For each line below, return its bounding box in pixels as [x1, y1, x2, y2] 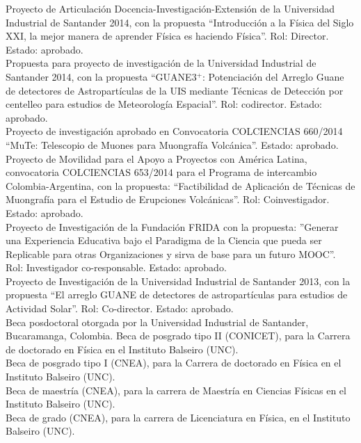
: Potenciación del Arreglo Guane [202, 69, 344, 83]
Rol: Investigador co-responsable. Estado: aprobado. [6, 260, 227, 275]
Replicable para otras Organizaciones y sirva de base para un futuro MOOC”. [6, 246, 336, 261]
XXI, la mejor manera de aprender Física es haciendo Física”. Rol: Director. [6, 29, 329, 43]
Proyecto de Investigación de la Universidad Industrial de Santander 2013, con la [6, 273, 351, 288]
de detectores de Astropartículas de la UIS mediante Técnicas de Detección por [6, 83, 344, 97]
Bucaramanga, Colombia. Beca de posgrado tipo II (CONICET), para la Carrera [6, 328, 351, 343]
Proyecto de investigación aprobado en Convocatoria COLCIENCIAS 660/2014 [6, 124, 343, 138]
